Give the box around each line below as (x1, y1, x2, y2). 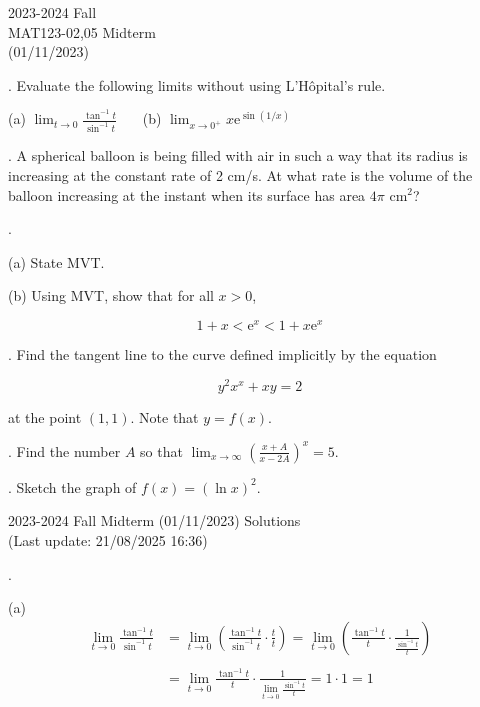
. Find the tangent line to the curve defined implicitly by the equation (8, 343, 437, 364)
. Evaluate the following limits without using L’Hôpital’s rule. (8, 74, 386, 95)
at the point (8, 406, 82, 427)
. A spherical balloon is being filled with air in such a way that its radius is (8, 145, 468, 166)
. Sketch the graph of (8, 476, 137, 497)
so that (140, 440, 183, 461)
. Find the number (8, 440, 121, 461)
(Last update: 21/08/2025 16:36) (8, 529, 208, 550)
